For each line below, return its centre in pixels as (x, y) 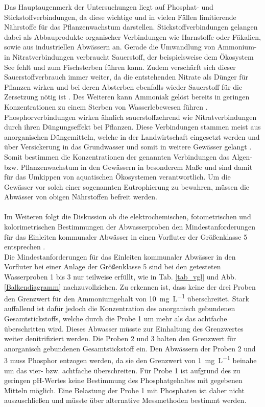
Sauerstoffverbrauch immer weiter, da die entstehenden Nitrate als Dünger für (126, 77)
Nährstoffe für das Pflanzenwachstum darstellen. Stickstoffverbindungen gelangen (131, 27)
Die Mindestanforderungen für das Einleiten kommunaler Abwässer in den (120, 256)
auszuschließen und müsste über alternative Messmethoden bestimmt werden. (125, 400)
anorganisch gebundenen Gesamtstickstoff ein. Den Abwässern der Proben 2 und (130, 348)
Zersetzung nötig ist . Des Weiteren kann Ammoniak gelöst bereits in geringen (127, 97)
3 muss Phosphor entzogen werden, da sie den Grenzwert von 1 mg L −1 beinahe (130, 360)
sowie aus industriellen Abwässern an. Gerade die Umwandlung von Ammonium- (130, 47)
